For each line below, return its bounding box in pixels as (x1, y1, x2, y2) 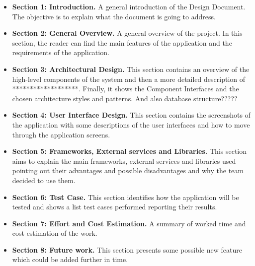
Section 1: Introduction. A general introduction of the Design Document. (12, 1, 246, 11)
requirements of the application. (12, 47, 109, 58)
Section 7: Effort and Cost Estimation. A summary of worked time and (12, 218, 246, 228)
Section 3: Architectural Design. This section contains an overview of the (12, 64, 250, 74)
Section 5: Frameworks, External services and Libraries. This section (12, 146, 247, 156)
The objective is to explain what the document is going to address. (12, 11, 216, 21)
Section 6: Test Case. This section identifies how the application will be (12, 192, 239, 202)
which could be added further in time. (12, 254, 128, 265)
